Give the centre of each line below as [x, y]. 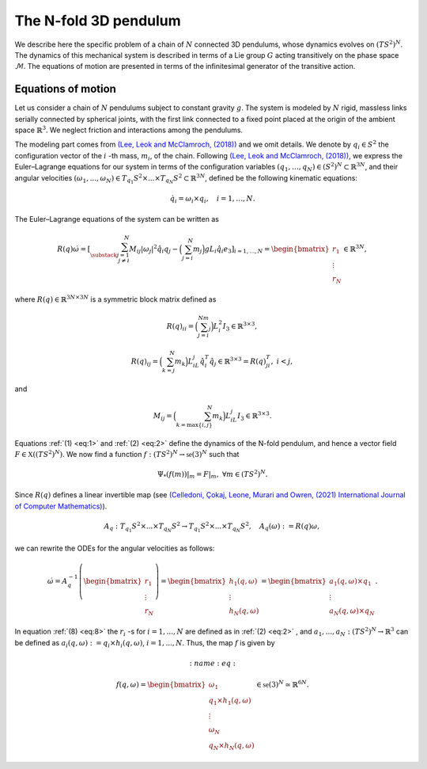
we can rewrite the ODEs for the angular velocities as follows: [115, 548]
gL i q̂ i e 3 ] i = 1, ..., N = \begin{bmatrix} [267, 249]
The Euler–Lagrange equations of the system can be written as [117, 219]
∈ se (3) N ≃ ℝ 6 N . [282, 684]
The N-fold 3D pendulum [98, 21]
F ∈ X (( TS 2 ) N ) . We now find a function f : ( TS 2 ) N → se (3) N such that [127, 454]
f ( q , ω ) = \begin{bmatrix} [161, 684]
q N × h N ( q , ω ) [231, 746]
